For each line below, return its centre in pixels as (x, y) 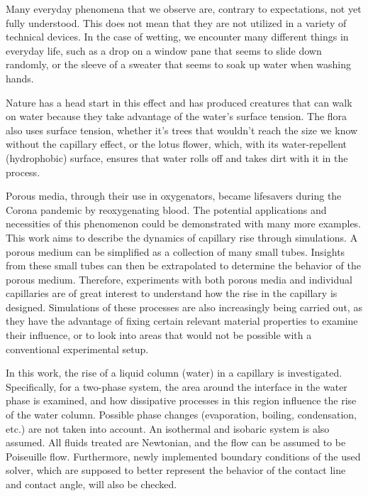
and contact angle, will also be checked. (91, 484)
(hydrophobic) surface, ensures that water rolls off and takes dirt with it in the (177, 157)
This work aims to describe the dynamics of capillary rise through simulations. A (182, 237)
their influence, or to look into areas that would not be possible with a (159, 335)
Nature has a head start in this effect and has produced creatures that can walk (179, 102)
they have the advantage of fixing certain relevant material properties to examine (182, 321)
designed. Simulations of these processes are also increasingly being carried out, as (184, 307)
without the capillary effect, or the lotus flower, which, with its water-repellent (176, 144)
